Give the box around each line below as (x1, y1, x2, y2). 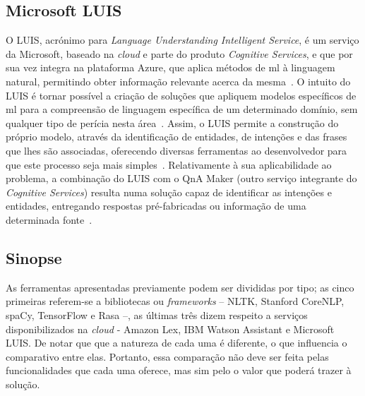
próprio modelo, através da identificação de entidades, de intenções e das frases (6, 129, 347, 144)
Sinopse (6, 246, 62, 268)
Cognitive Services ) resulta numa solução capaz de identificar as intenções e (6, 184, 332, 199)
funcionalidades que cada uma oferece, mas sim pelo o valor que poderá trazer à (6, 363, 352, 378)
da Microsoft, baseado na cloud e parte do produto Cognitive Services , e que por (6, 46, 353, 61)
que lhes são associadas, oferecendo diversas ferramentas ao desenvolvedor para (6, 143, 347, 157)
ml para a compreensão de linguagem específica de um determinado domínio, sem (6, 102, 358, 116)
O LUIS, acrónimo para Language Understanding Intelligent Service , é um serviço (6, 32, 359, 47)
